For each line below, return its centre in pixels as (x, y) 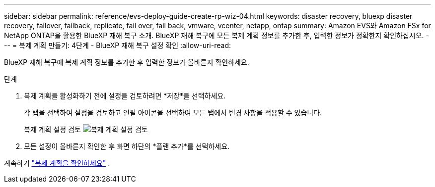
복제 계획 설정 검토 (52, 129)
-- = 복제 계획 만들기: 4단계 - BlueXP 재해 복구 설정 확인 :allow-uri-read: (117, 45)
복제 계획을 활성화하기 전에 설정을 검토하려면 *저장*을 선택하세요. (125, 96)
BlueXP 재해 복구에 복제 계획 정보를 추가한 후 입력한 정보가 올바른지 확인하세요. (127, 62)
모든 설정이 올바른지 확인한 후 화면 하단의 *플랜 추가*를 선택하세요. (127, 146)
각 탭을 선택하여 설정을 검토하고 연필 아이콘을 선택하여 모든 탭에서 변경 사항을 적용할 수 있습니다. (173, 113)
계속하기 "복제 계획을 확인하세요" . (57, 163)
